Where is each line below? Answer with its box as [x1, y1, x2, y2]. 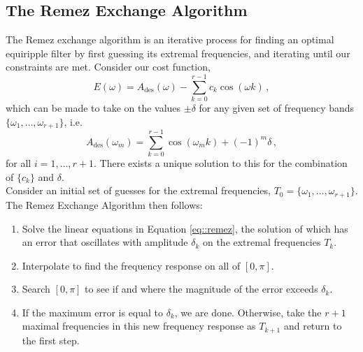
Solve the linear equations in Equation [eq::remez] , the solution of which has [22, 221, 348, 235]
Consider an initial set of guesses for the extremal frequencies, [6, 183, 271, 198]
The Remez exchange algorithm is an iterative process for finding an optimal [6, 32, 334, 47]
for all [6, 156, 31, 170]
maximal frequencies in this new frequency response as [22, 318, 256, 333]
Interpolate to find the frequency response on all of [22, 258, 241, 272]
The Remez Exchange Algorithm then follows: [6, 197, 203, 212]
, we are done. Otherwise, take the [174, 305, 322, 319]
